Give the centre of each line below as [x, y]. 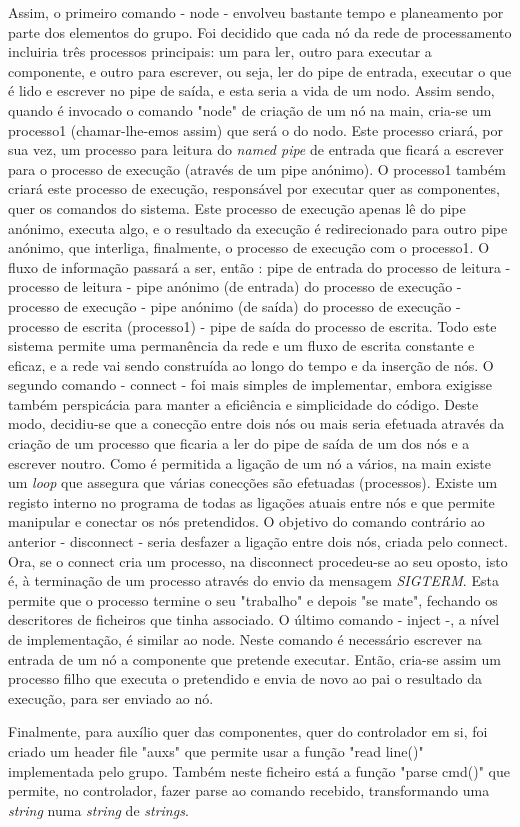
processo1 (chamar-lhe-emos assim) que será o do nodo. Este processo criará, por [255, 129]
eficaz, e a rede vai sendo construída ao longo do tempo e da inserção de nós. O [251, 364]
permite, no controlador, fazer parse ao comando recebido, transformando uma [249, 790]
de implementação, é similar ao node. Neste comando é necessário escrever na [245, 639]
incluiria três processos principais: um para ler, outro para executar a [220, 51]
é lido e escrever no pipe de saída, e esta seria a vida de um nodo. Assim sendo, [251, 90]
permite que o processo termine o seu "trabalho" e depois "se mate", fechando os [253, 599]
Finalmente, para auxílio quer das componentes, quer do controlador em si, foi [248, 731]
